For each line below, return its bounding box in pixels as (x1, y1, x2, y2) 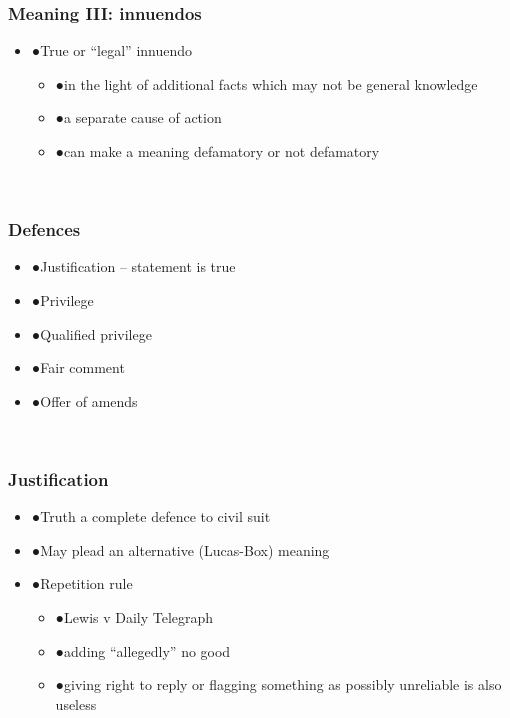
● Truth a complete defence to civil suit (31, 506, 271, 527)
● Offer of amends (31, 390, 138, 411)
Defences (8, 217, 81, 242)
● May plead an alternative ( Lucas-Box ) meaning (31, 539, 330, 560)
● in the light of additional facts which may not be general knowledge (55, 73, 478, 94)
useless (55, 693, 97, 714)
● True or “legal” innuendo (31, 40, 193, 61)
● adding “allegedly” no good (55, 640, 231, 661)
